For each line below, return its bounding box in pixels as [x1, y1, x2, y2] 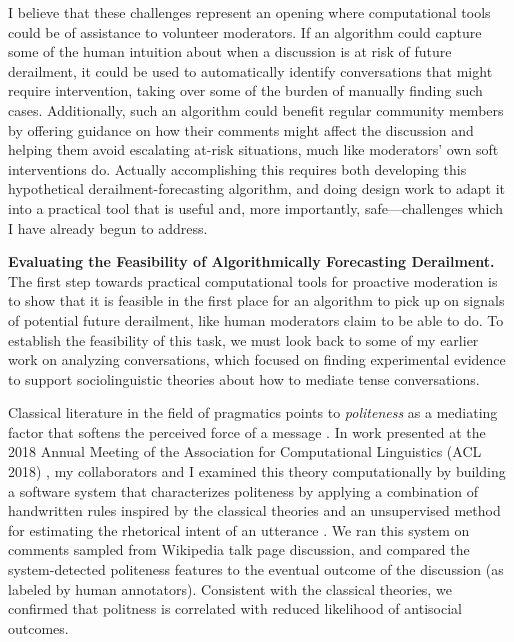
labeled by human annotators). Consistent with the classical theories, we [8, 578, 452, 599]
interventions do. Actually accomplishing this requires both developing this [8, 158, 467, 179]
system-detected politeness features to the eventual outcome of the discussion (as [8, 559, 504, 580]
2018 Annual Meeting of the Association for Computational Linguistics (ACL [8, 441, 482, 462]
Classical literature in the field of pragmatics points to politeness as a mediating [8, 402, 498, 423]
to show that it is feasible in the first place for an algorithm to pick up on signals [8, 290, 505, 311]
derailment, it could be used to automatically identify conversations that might [8, 60, 493, 81]
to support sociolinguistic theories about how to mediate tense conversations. [8, 368, 480, 389]
